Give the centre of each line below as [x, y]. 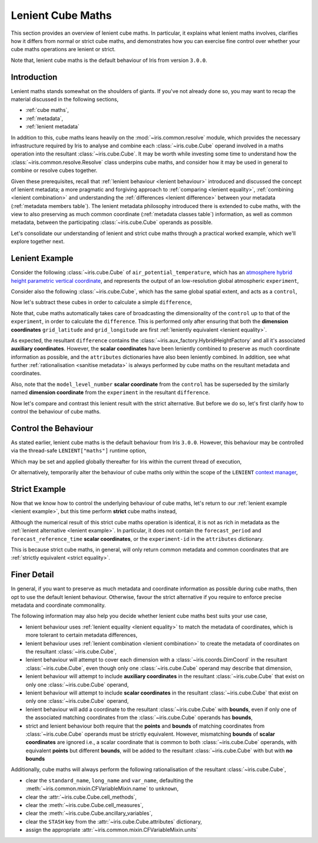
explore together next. [38, 242]
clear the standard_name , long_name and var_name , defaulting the [110, 780]
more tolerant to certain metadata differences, [82, 635]
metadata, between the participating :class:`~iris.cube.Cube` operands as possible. [112, 222]
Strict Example [38, 489]
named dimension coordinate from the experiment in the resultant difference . [110, 392]
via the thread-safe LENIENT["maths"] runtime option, [79, 451]
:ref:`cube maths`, [47, 110]
